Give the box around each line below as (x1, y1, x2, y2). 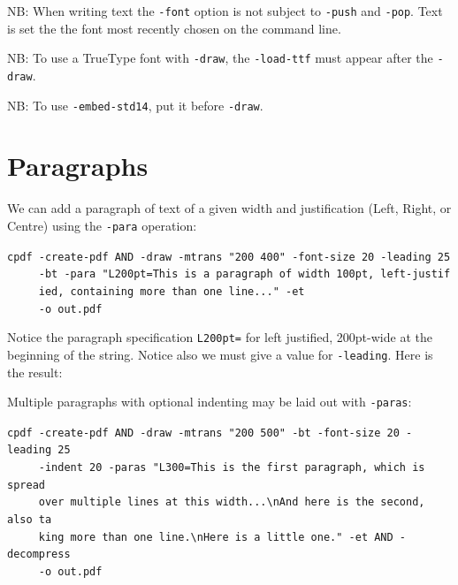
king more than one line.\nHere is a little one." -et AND (38, 530, 393, 543)
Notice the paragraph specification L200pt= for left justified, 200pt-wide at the (7, 328, 432, 346)
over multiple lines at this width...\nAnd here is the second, (38, 496, 425, 509)
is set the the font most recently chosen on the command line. (7, 19, 341, 37)
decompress (7, 548, 71, 561)
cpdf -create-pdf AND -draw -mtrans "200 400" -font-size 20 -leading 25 (7, 250, 451, 263)
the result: (7, 362, 63, 381)
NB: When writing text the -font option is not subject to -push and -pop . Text (7, 2, 443, 19)
